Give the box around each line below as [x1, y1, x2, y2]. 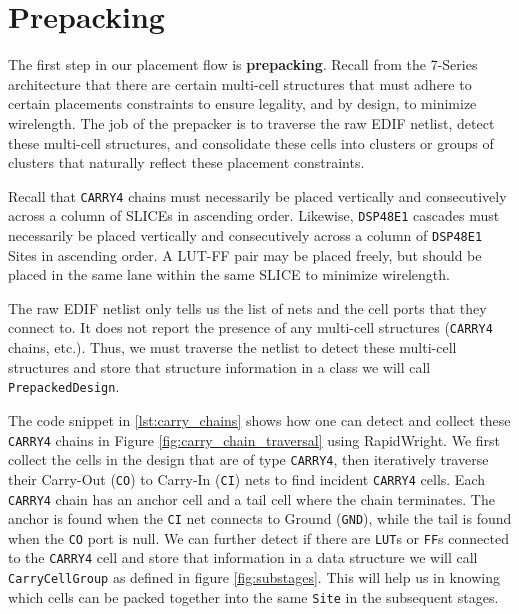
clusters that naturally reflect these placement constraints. [8, 152, 365, 173]
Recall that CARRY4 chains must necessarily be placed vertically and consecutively [8, 185, 507, 206]
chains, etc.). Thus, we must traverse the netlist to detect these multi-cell [8, 337, 457, 358]
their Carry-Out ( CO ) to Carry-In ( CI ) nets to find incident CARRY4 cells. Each [8, 468, 486, 489]
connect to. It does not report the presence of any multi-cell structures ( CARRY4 [8, 317, 493, 338]
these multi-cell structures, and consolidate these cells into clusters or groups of [8, 132, 494, 153]
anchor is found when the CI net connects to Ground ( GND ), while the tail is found [8, 508, 512, 529]
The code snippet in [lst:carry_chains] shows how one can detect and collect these [8, 409, 511, 430]
